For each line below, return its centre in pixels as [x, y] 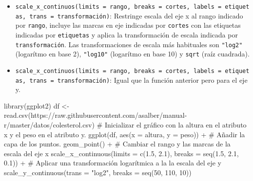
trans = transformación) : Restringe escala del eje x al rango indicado [136, 15]
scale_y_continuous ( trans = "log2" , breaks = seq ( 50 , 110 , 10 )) [98, 172]
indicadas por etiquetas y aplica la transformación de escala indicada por [126, 34]
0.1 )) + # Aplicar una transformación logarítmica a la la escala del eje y [113, 163]
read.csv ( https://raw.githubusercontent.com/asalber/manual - [96, 115]
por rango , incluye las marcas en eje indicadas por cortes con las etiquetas [128, 25]
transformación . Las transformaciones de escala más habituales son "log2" [129, 44]
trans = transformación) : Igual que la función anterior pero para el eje [138, 80]
